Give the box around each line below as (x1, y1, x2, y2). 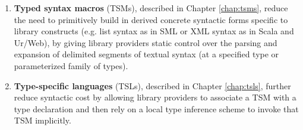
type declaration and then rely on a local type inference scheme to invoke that (14, 102, 299, 115)
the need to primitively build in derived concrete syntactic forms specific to (14, 13, 288, 25)
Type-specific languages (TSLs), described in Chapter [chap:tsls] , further (14, 79, 291, 92)
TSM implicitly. (14, 114, 71, 126)
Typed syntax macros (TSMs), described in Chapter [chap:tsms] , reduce (14, 2, 288, 14)
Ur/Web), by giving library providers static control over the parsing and (14, 36, 277, 48)
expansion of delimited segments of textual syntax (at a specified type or (14, 48, 279, 60)
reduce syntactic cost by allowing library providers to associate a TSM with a (14, 91, 296, 103)
